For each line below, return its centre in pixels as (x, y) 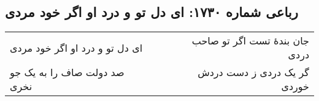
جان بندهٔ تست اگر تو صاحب (250, 41)
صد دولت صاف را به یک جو (67, 72)
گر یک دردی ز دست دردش (253, 72)
